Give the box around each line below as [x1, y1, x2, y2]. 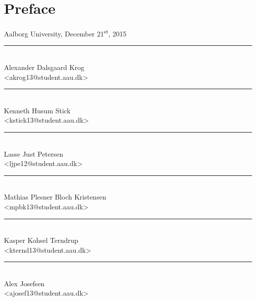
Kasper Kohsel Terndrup [4, 235, 78, 245]
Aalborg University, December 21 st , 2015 [4, 27, 127, 38]
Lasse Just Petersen [4, 148, 64, 159]
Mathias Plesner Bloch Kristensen [4, 192, 106, 202]
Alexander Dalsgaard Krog [4, 62, 85, 72]
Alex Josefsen [4, 278, 45, 288]
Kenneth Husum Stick [4, 105, 71, 115]
